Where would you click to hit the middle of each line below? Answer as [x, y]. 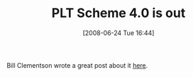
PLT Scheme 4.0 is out [118, 13]
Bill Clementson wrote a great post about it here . [77, 65]
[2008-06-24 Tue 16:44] [118, 33]
